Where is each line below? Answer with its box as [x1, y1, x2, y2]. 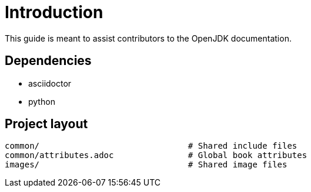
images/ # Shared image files [5, 160, 287, 170]
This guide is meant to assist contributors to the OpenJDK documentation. [5, 33, 292, 43]
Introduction [5, 2, 103, 22]
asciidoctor [28, 78, 72, 88]
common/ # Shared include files [5, 141, 297, 151]
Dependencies [5, 53, 92, 68]
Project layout [5, 116, 88, 132]
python [28, 96, 55, 107]
